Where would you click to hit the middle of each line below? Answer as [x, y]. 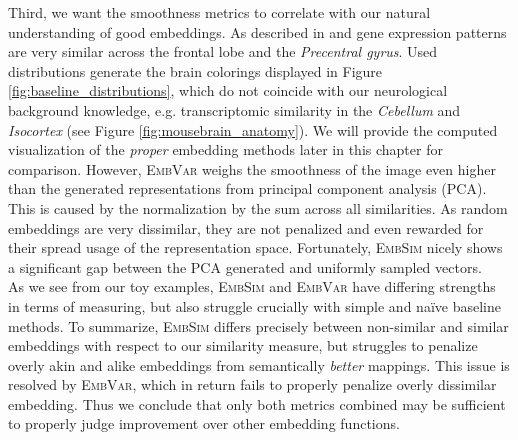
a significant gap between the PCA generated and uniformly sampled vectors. [245, 266]
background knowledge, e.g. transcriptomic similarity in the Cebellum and [234, 109]
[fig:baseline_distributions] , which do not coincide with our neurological [228, 90]
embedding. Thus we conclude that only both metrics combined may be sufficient [257, 403]
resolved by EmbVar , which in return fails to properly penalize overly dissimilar [252, 384]
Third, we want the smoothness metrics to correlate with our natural [219, 12]
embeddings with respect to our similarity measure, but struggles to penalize [243, 345]
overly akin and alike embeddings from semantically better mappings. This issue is [259, 364]
